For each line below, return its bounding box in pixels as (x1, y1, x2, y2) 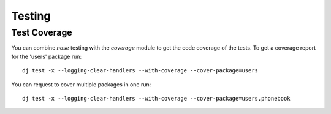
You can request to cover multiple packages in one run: (11, 80, 151, 88)
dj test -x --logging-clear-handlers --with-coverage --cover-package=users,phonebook (22, 95, 291, 102)
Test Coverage (11, 27, 73, 38)
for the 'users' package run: (11, 53, 82, 60)
